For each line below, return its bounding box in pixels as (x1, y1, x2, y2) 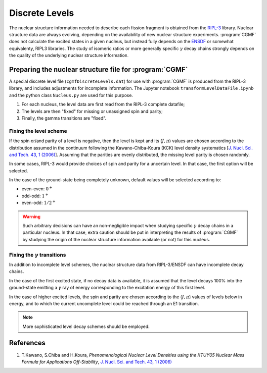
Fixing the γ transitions (9, 251, 66, 258)
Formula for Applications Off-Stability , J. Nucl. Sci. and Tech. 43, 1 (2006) (21, 359, 172, 365)
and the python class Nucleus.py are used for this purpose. (9, 92, 133, 98)
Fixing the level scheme (9, 127, 68, 134)
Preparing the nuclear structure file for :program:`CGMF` (9, 65, 188, 74)
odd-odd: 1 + (21, 192, 49, 199)
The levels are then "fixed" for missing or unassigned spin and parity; (21, 108, 163, 114)
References (9, 339, 45, 347)
